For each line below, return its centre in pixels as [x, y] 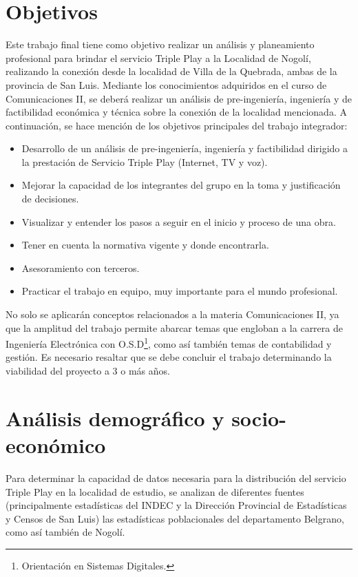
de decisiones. [50, 199]
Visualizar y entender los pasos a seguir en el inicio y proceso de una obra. [179, 221]
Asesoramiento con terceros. [81, 267]
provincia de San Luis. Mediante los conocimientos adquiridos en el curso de [166, 84]
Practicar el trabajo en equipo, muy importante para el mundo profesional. [180, 291]
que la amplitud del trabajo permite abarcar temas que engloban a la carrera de [174, 327]
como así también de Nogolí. [65, 532]
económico [56, 445]
